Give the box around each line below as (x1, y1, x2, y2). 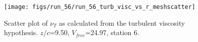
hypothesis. (4, 27, 38, 38)
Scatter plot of (4, 17, 48, 28)
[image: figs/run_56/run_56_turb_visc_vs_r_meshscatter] (4, 3, 196, 10)
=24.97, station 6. (85, 27, 140, 38)
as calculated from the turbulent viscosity (59, 17, 185, 28)
